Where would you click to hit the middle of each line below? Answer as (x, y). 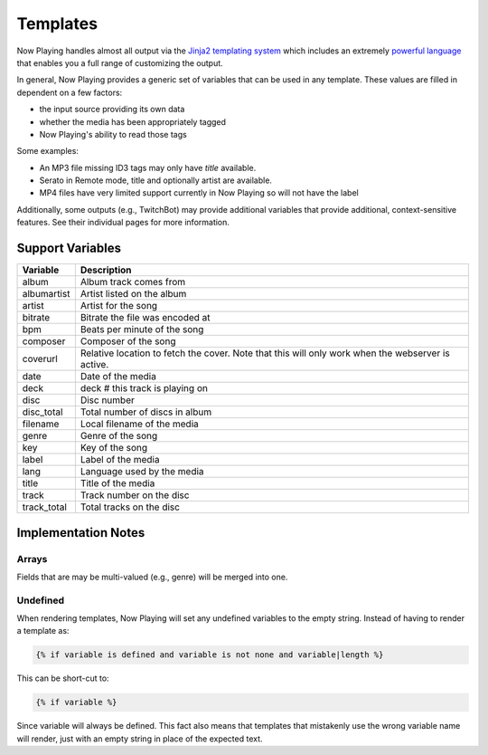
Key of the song (114, 448)
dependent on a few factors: (70, 92)
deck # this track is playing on (144, 388)
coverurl (40, 359)
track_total (45, 507)
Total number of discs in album (146, 412)
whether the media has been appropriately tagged (132, 121)
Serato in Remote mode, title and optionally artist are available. (156, 180)
